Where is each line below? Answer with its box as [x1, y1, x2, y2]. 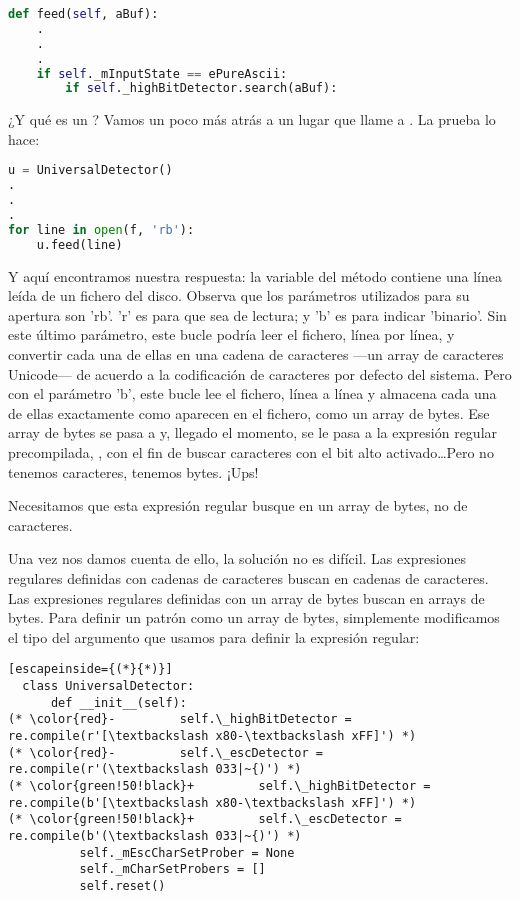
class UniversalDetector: [22, 679, 195, 694]
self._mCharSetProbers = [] [79, 862, 266, 877]
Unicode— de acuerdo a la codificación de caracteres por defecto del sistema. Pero [8, 363, 512, 384]
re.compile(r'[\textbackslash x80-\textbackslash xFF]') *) [8, 729, 417, 743]
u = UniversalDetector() [8, 163, 173, 178]
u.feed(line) [36, 237, 123, 252]
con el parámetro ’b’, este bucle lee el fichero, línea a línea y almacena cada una [8, 383, 497, 404]
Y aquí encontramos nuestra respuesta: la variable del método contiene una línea [8, 265, 502, 286]
